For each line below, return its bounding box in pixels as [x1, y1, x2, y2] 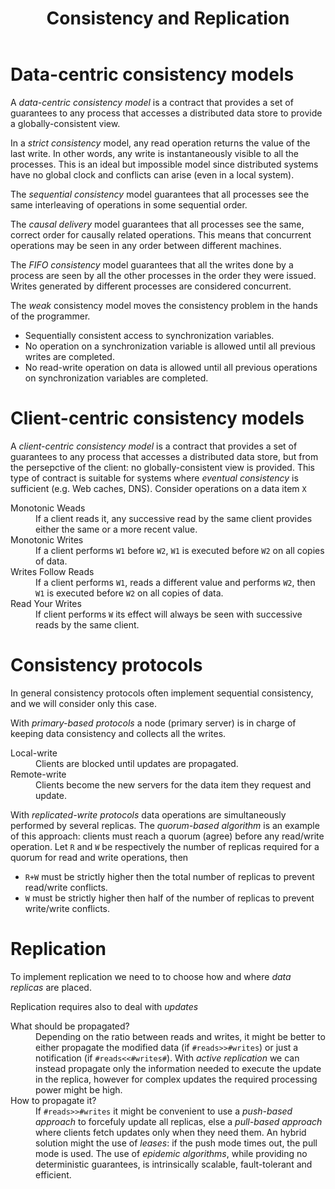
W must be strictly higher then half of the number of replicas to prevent [24, 892, 315, 904]
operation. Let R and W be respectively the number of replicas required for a [10, 840, 320, 852]
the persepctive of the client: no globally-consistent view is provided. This [10, 461, 316, 473]
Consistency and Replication [46, 7, 290, 30]
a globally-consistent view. [10, 117, 121, 129]
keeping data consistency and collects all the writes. [10, 727, 227, 739]
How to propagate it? [10, 1094, 97, 1106]
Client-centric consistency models [10, 407, 305, 430]
